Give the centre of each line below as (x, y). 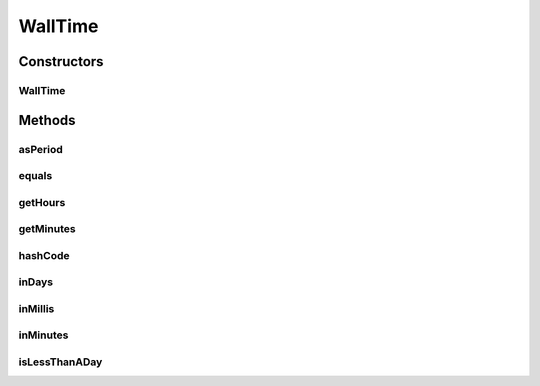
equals (35, 176)
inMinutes (43, 335)
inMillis (36, 308)
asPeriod (41, 149)
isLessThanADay (60, 362)
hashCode (44, 255)
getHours (42, 202)
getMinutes (47, 229)
